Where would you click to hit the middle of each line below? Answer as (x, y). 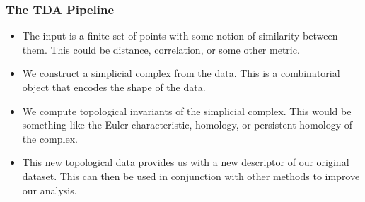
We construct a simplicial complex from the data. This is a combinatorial (181, 73)
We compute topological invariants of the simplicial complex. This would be (187, 111)
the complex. (50, 138)
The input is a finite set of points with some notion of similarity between (180, 36)
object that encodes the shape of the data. (114, 87)
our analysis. (50, 190)
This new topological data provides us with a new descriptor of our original (186, 162)
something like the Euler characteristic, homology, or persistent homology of (187, 125)
